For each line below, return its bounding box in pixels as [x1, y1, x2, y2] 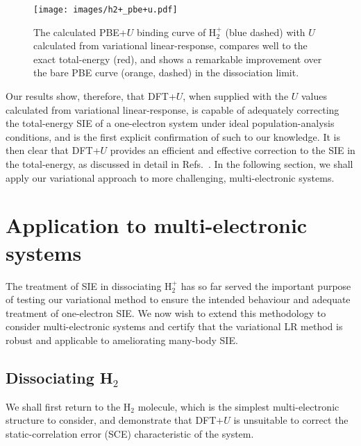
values [301, 89, 328, 103]
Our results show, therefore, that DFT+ [6, 89, 176, 103]
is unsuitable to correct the [233, 413, 349, 427]
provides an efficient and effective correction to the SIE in [110, 143, 355, 157]
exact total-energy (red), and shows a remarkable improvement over [33, 51, 322, 66]
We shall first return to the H [6, 399, 131, 413]
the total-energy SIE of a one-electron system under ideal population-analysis [6, 116, 335, 130]
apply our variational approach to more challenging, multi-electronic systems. [6, 170, 335, 185]
